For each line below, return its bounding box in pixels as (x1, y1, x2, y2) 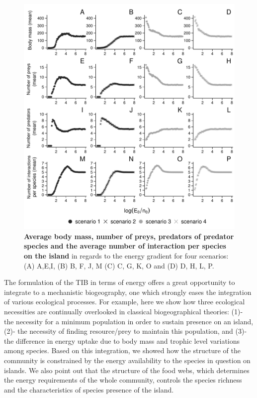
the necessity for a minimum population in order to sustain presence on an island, (4, 316, 254, 326)
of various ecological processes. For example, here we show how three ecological (4, 296, 245, 307)
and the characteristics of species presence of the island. (4, 384, 174, 395)
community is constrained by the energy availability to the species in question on (4, 355, 251, 365)
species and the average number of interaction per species (24, 241, 226, 251)
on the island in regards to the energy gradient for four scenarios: (24, 251, 229, 261)
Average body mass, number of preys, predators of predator (24, 231, 234, 241)
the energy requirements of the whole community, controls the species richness (4, 375, 242, 385)
